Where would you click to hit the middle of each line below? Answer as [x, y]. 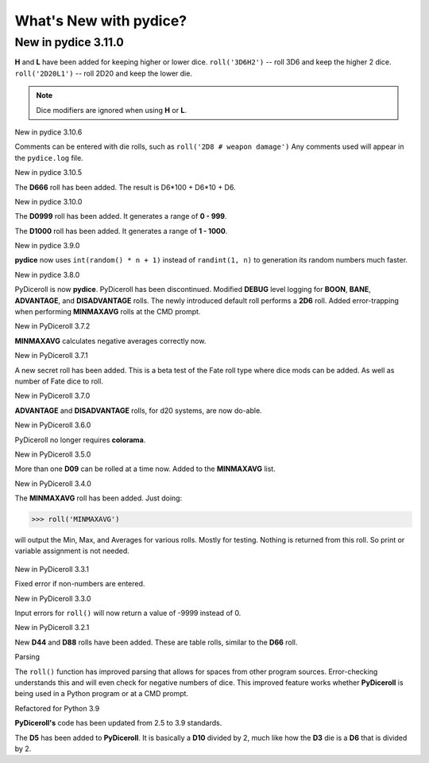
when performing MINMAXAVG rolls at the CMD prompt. [108, 312]
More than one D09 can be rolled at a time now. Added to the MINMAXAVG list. [145, 469]
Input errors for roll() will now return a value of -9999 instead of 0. [128, 613]
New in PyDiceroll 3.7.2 [52, 326]
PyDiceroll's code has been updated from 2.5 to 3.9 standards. [118, 723]
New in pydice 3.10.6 [48, 132]
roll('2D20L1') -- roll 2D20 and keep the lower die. [103, 73]
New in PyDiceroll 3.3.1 [52, 569]
